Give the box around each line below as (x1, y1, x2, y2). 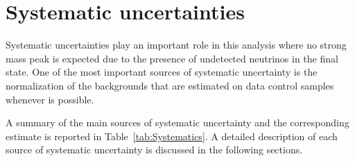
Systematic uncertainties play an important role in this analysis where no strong (6, 37, 347, 52)
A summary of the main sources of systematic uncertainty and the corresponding (6, 115, 349, 130)
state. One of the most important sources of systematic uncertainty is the (6, 65, 318, 79)
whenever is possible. (6, 92, 94, 106)
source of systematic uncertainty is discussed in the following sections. (6, 142, 303, 157)
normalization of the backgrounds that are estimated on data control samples (6, 78, 334, 92)
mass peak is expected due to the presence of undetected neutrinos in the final (6, 51, 338, 65)
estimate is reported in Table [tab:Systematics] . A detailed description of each (6, 128, 338, 143)
